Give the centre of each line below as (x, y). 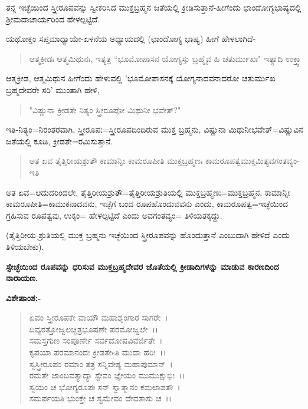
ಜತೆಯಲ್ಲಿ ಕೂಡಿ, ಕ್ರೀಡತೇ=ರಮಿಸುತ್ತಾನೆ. (60, 141)
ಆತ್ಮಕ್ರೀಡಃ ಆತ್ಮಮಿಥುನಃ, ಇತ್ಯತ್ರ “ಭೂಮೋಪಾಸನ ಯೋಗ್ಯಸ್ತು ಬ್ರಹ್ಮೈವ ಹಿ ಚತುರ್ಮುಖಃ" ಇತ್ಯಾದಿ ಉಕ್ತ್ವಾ (166, 58)
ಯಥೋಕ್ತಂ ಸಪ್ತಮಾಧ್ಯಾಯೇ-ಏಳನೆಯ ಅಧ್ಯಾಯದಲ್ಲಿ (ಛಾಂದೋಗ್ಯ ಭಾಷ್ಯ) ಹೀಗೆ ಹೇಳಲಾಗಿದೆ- (131, 39)
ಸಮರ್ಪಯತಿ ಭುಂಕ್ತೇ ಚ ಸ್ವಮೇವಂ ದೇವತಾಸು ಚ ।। (100, 398)
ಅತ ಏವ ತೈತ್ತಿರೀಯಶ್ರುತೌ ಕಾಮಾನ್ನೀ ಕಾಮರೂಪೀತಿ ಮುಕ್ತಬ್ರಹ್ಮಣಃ (116, 161)
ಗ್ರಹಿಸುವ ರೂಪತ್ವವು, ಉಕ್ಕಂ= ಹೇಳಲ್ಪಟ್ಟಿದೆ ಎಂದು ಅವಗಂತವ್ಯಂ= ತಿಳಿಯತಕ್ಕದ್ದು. (114, 215)
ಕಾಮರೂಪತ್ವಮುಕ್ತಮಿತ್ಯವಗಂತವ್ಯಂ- (253, 161)
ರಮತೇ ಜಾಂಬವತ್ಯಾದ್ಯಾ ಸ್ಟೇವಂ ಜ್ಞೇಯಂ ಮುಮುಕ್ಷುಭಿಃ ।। (107, 375)
